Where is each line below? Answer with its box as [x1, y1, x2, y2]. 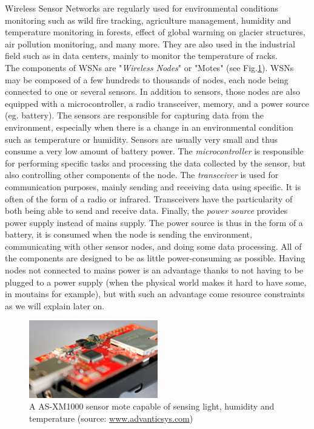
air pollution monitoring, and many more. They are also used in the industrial [5, 37, 295, 50]
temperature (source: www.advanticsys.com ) [29, 411, 193, 424]
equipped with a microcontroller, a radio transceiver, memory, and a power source [5, 97, 309, 109]
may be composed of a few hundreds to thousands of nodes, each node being [5, 73, 289, 86]
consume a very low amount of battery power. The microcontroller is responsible [5, 145, 304, 157]
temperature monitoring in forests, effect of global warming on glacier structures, [5, 26, 306, 38]
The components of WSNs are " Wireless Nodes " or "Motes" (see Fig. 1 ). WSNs [5, 61, 294, 74]
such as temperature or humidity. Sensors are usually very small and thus [5, 132, 278, 145]
